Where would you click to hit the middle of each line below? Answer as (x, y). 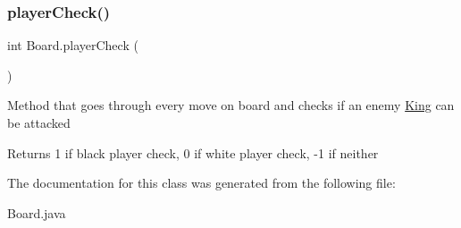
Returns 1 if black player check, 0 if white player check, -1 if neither (193, 152)
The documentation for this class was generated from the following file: (201, 183)
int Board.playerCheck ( (73, 45)
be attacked (39, 122)
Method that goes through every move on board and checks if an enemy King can (231, 105)
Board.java (37, 212)
